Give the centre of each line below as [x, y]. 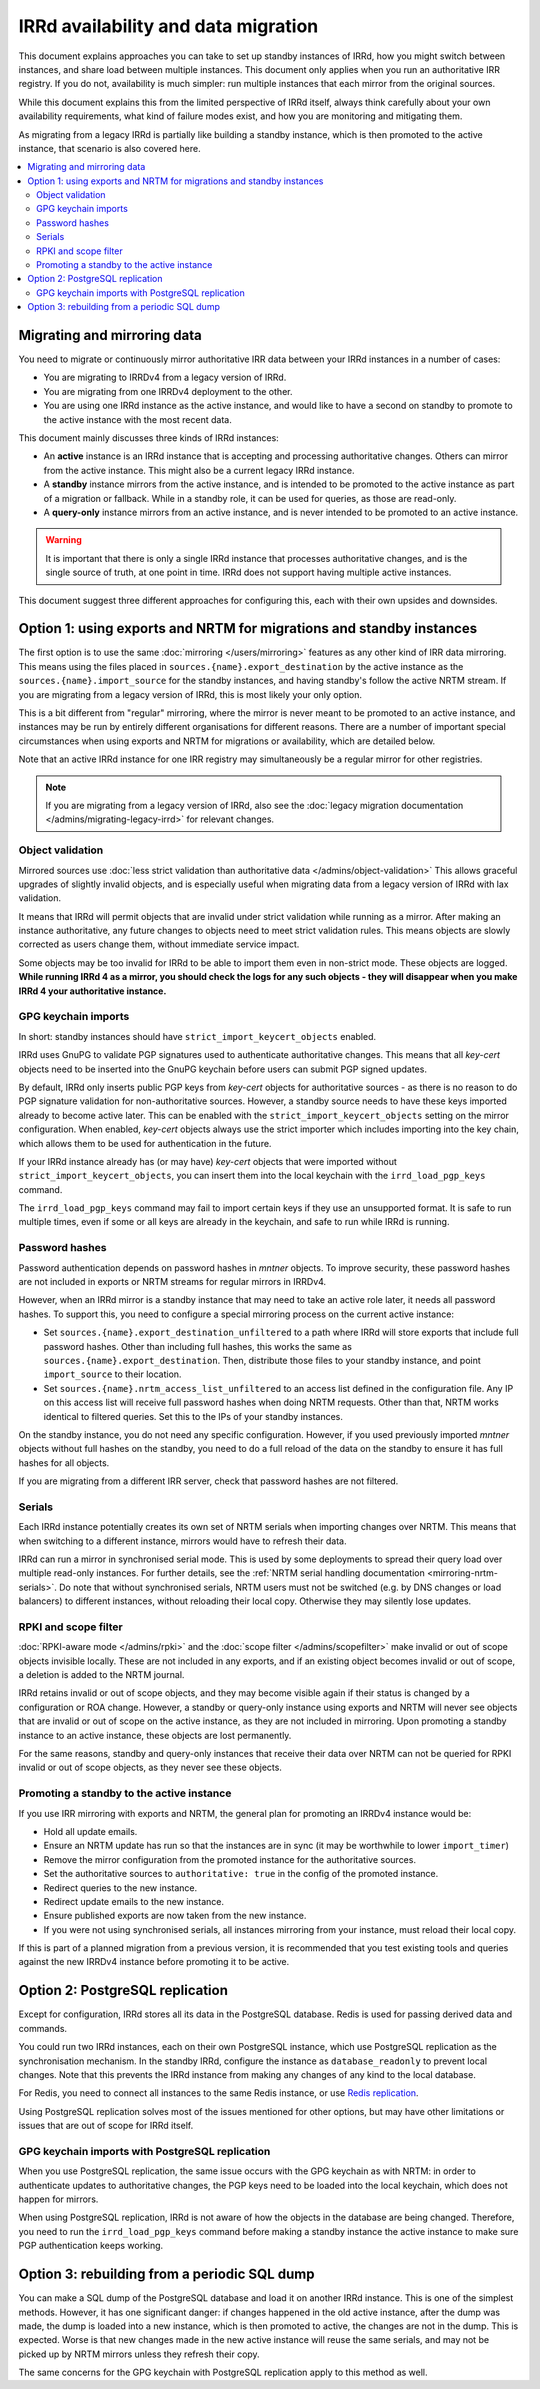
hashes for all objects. [64, 1462]
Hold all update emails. [90, 1831]
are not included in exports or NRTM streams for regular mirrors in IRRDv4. [172, 1281]
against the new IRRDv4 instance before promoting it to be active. [154, 1962]
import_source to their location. [112, 1374]
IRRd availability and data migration [168, 26]
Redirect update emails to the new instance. [134, 1901]
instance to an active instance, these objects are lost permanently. [155, 1735]
